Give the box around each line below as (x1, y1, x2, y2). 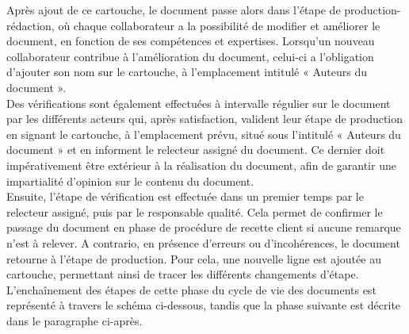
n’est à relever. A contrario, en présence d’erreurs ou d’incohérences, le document (6, 234, 400, 251)
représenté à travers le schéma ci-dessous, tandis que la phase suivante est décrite (6, 297, 401, 313)
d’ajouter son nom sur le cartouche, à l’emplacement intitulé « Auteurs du (6, 63, 367, 80)
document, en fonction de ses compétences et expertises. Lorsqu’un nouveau (6, 33, 375, 49)
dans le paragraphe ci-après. (6, 312, 143, 328)
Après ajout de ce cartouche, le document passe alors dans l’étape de (6, 2, 341, 17)
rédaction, (6, 17, 55, 33)
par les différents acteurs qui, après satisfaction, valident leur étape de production (6, 110, 403, 127)
